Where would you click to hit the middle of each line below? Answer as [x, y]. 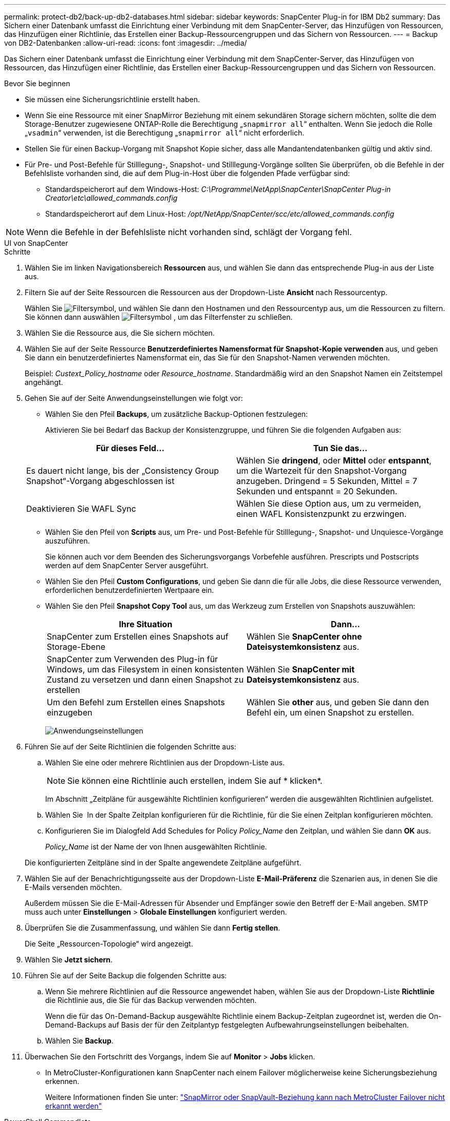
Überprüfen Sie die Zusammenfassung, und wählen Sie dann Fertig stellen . [153, 928]
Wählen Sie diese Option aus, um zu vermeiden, [329, 504]
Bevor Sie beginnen [37, 83]
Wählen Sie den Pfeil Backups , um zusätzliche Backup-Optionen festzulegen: [177, 414]
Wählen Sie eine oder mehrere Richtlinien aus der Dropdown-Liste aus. [165, 762]
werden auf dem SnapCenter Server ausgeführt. [127, 565]
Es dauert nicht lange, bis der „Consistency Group [123, 471]
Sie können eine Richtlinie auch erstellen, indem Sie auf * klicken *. [195, 781]
